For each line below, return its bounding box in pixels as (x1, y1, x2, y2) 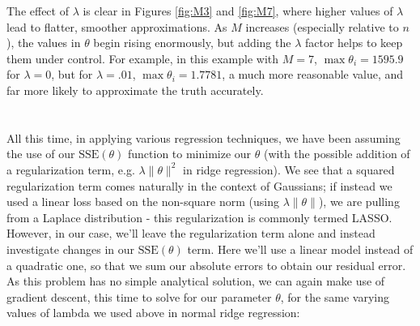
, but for (51, 66, 93, 83)
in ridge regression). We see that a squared (183, 161, 395, 178)
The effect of (6, 2, 69, 19)
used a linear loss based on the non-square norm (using (6, 193, 279, 210)
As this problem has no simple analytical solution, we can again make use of (6, 272, 385, 290)
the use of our (6, 145, 75, 162)
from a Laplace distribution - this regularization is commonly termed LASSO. (6, 208, 392, 225)
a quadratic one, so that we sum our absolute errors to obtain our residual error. (6, 256, 406, 273)
